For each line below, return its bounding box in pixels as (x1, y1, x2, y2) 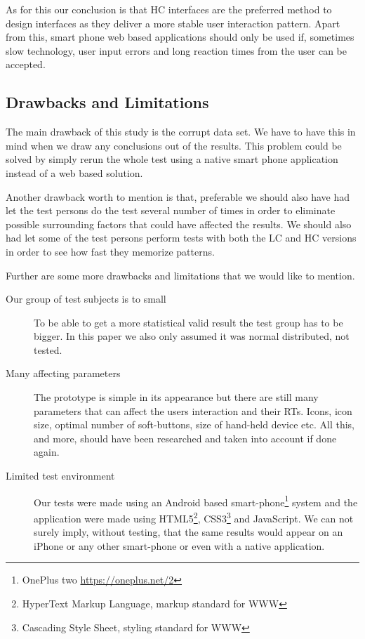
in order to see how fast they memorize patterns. (6, 244, 215, 258)
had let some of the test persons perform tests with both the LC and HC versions (6, 230, 357, 245)
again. (34, 444, 60, 459)
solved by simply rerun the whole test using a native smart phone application (6, 152, 338, 166)
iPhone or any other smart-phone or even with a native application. (34, 538, 325, 553)
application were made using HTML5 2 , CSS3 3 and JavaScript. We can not (34, 508, 354, 525)
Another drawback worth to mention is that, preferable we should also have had (6, 189, 350, 204)
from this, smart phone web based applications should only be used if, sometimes (6, 29, 354, 44)
